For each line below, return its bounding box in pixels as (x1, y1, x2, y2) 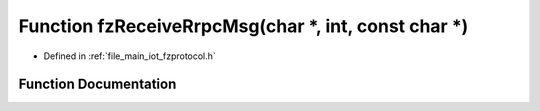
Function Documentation (18, 76, 177, 93)
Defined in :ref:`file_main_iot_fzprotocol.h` (43, 50, 217, 62)
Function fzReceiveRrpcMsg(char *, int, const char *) (18, 15, 469, 37)
